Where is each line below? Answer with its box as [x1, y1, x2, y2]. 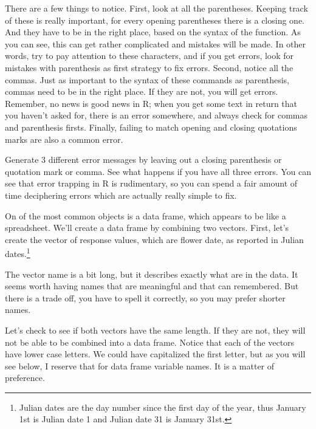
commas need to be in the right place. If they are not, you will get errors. [5, 85, 278, 98]
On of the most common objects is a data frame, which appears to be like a [5, 209, 286, 222]
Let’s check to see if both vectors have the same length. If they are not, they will [5, 323, 306, 336]
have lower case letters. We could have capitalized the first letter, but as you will [5, 348, 306, 360]
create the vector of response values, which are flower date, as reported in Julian [5, 233, 304, 245]
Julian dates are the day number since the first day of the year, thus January [19, 400, 306, 413]
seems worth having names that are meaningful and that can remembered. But [5, 280, 299, 292]
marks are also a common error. [5, 132, 123, 145]
